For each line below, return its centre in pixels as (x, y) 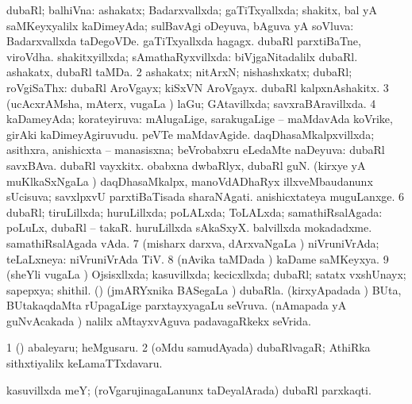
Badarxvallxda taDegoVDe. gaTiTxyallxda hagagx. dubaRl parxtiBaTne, (184, 41)
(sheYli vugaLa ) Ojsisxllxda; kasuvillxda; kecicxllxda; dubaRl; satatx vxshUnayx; (206, 274)
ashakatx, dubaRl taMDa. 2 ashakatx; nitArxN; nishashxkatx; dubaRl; (179, 72)
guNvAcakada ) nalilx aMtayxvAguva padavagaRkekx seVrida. (159, 320)
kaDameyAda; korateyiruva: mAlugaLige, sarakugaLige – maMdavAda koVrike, (200, 119)
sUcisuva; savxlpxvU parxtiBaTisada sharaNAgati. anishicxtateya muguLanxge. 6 (206, 196)
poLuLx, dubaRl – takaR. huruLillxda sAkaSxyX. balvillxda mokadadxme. (189, 227)
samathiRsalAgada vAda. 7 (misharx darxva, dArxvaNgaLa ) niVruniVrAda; (193, 242)
